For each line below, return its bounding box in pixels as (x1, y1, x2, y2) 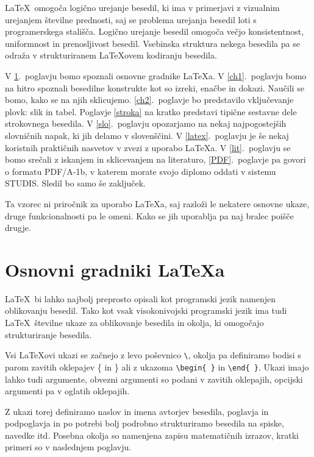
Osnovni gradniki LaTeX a (5, 257, 225, 282)
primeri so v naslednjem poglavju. (5, 441, 132, 453)
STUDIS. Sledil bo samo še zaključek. (5, 177, 146, 190)
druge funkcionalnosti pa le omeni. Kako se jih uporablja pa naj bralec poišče (5, 209, 294, 222)
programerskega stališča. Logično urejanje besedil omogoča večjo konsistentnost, (5, 25, 304, 38)
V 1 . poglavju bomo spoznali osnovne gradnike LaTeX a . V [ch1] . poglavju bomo (5, 69, 307, 82)
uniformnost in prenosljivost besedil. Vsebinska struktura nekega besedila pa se (5, 37, 300, 49)
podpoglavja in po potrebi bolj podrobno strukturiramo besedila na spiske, (5, 417, 284, 430)
